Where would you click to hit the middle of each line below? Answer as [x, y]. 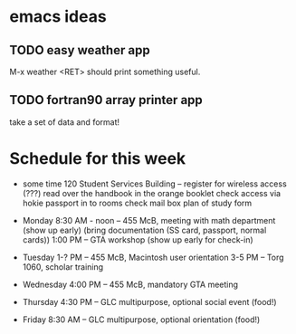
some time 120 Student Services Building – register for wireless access [154, 184]
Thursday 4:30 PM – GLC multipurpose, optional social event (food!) [150, 301]
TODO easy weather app [80, 50]
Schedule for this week [98, 158]
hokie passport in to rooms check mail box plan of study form [137, 203]
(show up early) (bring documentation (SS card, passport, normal [144, 230]
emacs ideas [58, 17]
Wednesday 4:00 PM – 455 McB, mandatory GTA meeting [130, 284]
